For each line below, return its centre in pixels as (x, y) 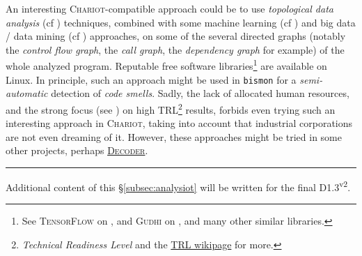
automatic (27, 93)
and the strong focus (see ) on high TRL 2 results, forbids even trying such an (171, 108)
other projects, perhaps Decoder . (77, 150)
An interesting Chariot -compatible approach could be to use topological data (170, 8)
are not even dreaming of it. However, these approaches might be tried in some (174, 136)
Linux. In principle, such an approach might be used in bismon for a (151, 79)
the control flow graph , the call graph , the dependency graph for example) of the (175, 49)
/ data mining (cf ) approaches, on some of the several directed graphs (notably (176, 36)
